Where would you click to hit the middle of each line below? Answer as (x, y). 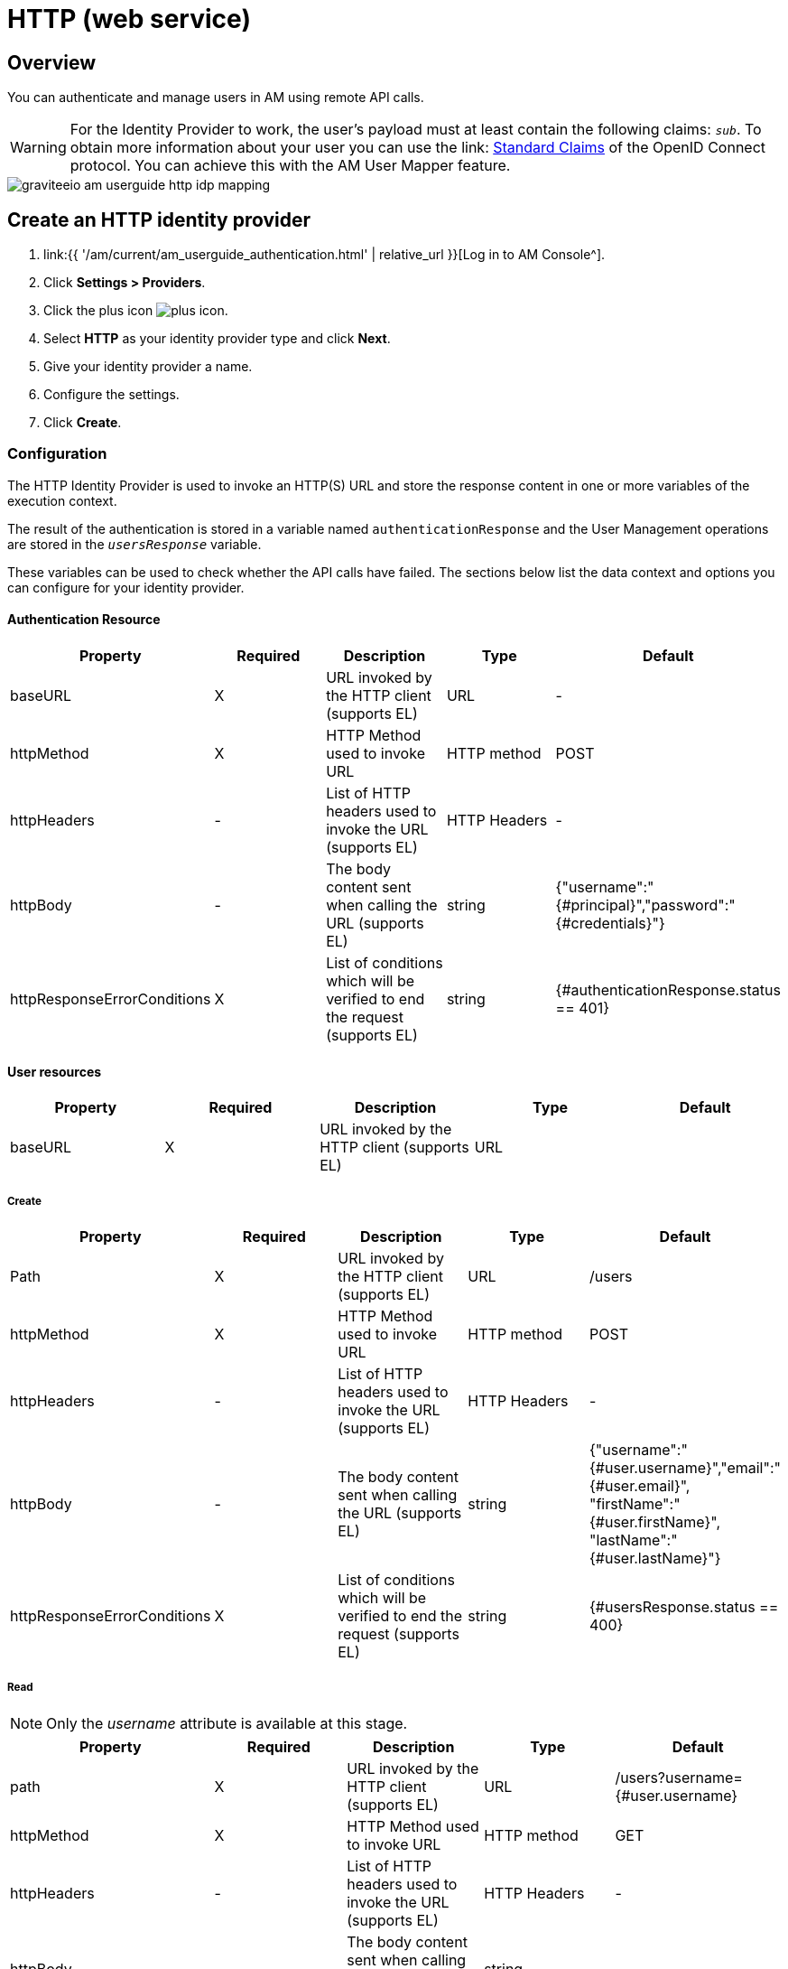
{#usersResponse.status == (684, 1606)
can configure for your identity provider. (126, 587)
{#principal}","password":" (645, 905)
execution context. (62, 500)
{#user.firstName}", (655, 1521)
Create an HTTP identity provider (159, 219)
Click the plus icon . (136, 311)
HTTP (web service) (129, 19)
